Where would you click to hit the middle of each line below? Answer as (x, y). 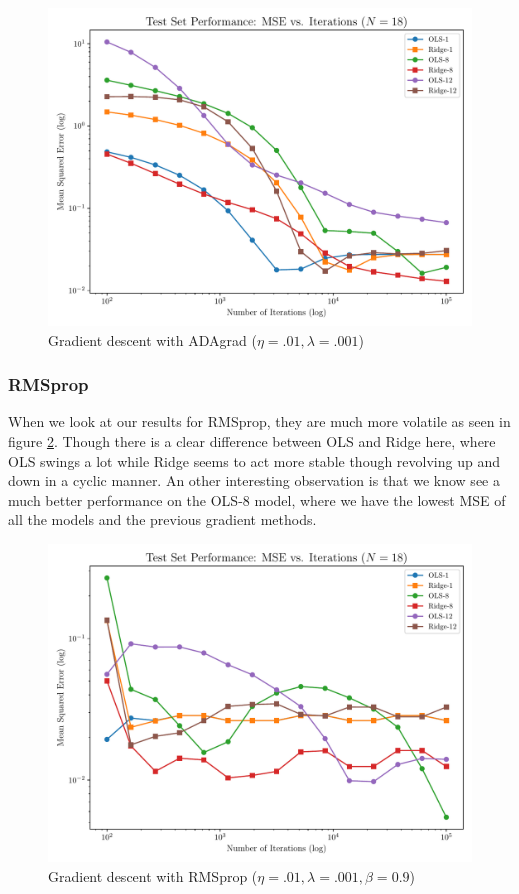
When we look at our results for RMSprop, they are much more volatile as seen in (259, 421)
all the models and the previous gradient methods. (162, 519)
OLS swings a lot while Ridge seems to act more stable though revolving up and (254, 460)
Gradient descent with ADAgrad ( (152, 339)
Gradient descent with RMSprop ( (153, 875)
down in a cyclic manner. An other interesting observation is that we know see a (254, 480)
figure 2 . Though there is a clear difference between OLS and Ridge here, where (252, 441)
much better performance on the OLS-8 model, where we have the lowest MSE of (257, 499)
